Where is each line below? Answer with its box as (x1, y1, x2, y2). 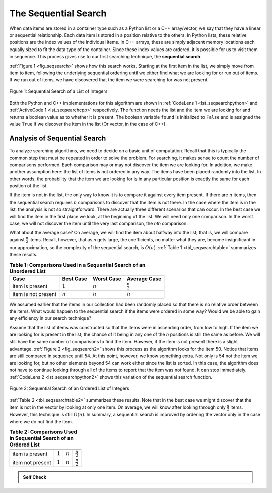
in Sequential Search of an (9, 435, 74, 442)
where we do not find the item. (9, 418, 73, 424)
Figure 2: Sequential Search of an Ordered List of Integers (9, 385, 129, 391)
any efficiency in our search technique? (9, 315, 92, 321)
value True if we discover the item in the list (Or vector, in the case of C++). (9, 121, 167, 127)
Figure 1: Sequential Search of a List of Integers (9, 88, 108, 94)
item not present (12, 459, 51, 466)
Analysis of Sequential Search (9, 134, 106, 143)
